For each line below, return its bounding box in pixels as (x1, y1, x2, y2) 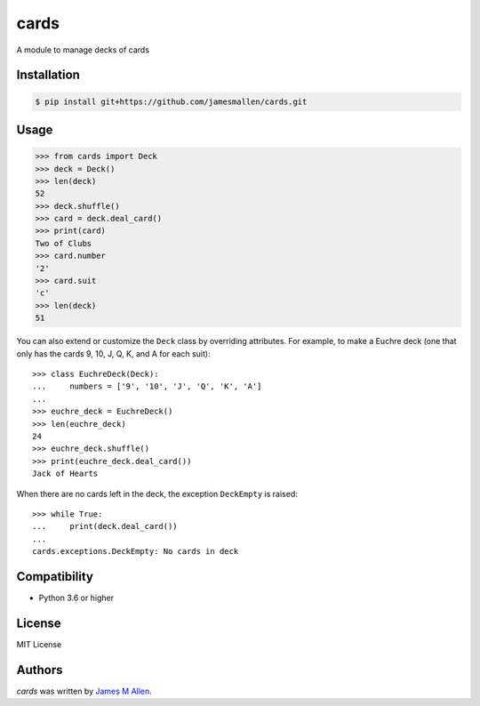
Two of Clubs (35, 238, 92, 248)
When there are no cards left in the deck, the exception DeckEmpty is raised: (16, 488, 298, 499)
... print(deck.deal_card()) (32, 521, 178, 532)
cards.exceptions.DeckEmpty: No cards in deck (32, 547, 239, 557)
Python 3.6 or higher (38, 592, 115, 603)
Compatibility (16, 569, 93, 584)
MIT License (16, 638, 62, 649)
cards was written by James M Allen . (16, 686, 153, 696)
